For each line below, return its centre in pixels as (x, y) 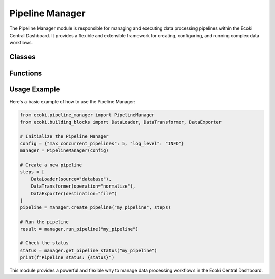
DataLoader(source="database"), (71, 179)
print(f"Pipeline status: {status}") (67, 257)
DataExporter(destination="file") (74, 193)
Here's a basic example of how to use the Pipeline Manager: (73, 102)
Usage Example (35, 90)
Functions (26, 73)
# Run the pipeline (44, 222)
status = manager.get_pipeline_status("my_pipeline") (89, 250)
